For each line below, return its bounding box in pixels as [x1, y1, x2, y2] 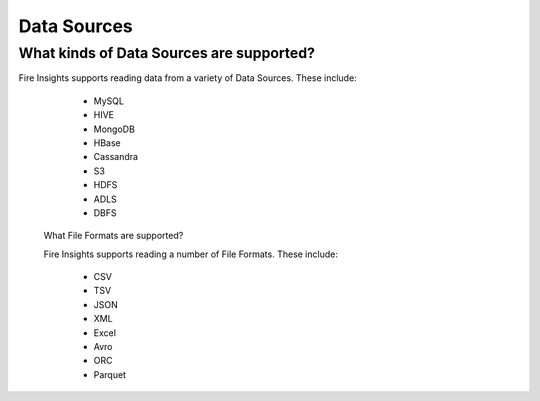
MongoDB [93, 123, 135, 135]
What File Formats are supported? [43, 230, 184, 242]
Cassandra [93, 151, 139, 163]
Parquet [93, 368, 127, 380]
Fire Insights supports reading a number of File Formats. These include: [43, 248, 339, 260]
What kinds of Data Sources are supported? [18, 44, 315, 62]
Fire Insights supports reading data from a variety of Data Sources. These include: [18, 72, 357, 84]
